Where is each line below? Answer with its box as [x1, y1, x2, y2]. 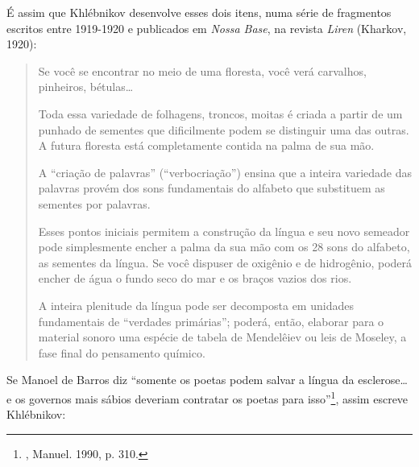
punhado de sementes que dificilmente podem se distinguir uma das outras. [38, 121, 409, 138]
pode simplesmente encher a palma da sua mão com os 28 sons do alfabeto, [38, 238, 410, 255]
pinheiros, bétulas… [38, 78, 134, 95]
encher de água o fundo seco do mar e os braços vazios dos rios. [38, 270, 352, 287]
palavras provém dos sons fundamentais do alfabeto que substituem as [38, 180, 385, 196]
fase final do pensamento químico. [38, 344, 205, 361]
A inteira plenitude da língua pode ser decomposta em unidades [38, 296, 354, 313]
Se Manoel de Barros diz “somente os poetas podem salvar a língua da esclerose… [6, 371, 408, 388]
